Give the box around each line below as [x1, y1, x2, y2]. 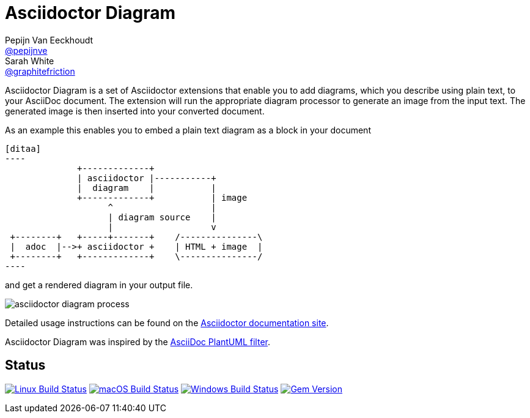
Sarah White [5, 55, 54, 66]
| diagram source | [108, 212, 216, 222]
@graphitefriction [5, 65, 75, 77]
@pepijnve [5, 45, 48, 56]
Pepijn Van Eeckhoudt [5, 34, 94, 45]
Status [5, 357, 46, 373]
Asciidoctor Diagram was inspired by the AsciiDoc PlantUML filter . [5, 336, 270, 347]
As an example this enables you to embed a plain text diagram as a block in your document [5, 124, 371, 135]
